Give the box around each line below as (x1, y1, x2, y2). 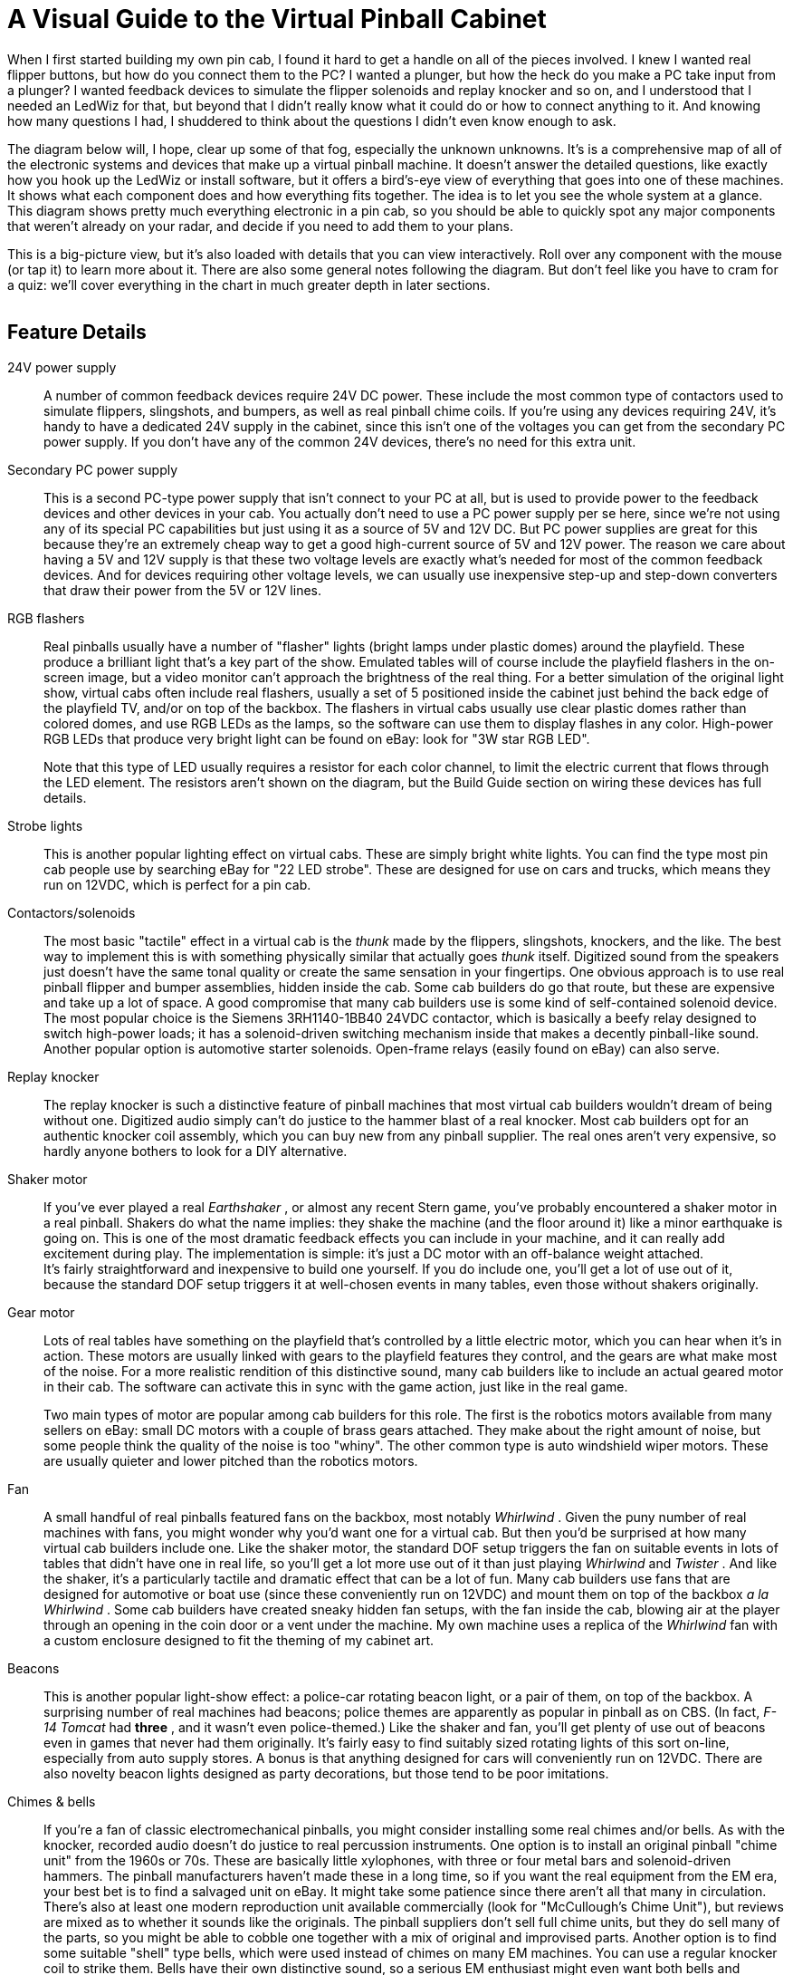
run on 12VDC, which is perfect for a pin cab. (43, 876, 311, 892)
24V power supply (7, 359, 117, 375)
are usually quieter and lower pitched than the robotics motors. (43, 1452, 418, 1469)
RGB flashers (7, 610, 85, 626)
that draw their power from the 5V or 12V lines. (43, 582, 321, 598)
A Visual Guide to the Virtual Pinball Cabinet (7, 4, 547, 34)
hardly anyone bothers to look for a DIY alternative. (43, 1142, 348, 1159)
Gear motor (7, 1304, 75, 1320)
